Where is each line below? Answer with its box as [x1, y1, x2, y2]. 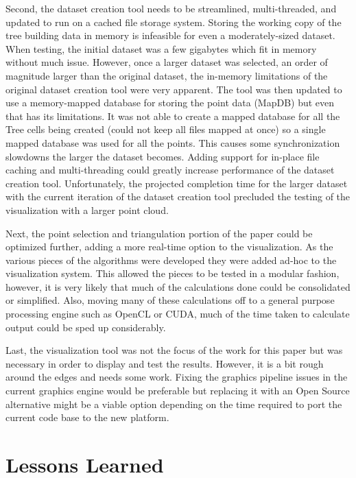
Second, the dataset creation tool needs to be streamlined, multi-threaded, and [5, 1, 337, 15]
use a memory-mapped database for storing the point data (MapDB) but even [5, 95, 335, 110]
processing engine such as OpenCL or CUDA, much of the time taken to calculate [5, 307, 350, 321]
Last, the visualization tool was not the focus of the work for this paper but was [5, 343, 343, 357]
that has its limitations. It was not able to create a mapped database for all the [5, 108, 340, 123]
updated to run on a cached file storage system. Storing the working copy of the [5, 14, 342, 29]
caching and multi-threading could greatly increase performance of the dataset [5, 163, 335, 177]
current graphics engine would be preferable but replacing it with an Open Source [5, 383, 350, 398]
